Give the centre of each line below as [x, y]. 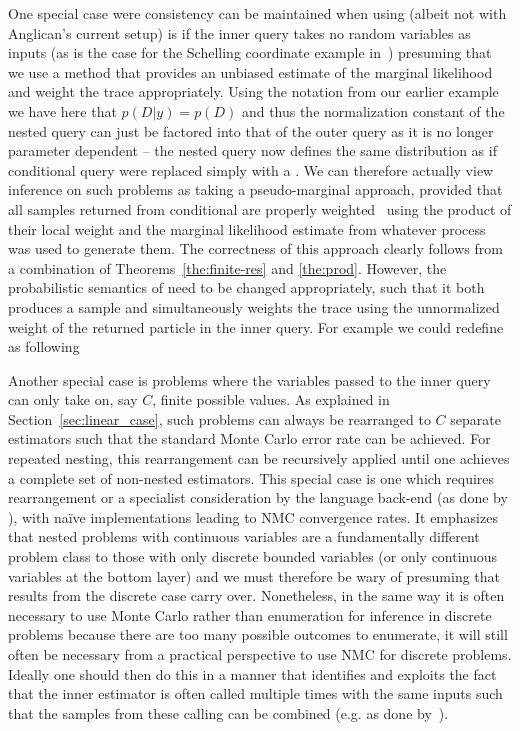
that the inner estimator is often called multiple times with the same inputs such [255, 693]
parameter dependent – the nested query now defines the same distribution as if [252, 150]
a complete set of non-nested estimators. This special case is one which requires [251, 477]
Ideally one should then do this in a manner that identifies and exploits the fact [252, 673]
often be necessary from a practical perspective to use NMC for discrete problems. [260, 654]
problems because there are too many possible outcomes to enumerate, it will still [258, 634]
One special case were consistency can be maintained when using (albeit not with [257, 13]
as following [44, 346]
